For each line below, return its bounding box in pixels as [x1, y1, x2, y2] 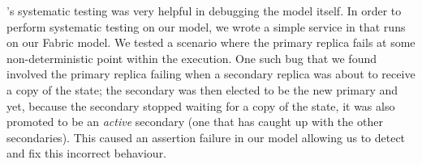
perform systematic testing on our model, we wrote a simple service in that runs [6, 18, 406, 35]
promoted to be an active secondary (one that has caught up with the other [6, 113, 383, 130]
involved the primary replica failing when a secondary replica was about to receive [6, 65, 416, 82]
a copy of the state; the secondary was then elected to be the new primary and [6, 81, 398, 98]
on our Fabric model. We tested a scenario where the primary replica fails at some [6, 34, 416, 51]
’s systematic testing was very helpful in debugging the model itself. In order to [6, 2, 402, 19]
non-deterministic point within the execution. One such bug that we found [6, 49, 377, 66]
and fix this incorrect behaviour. [6, 145, 167, 162]
